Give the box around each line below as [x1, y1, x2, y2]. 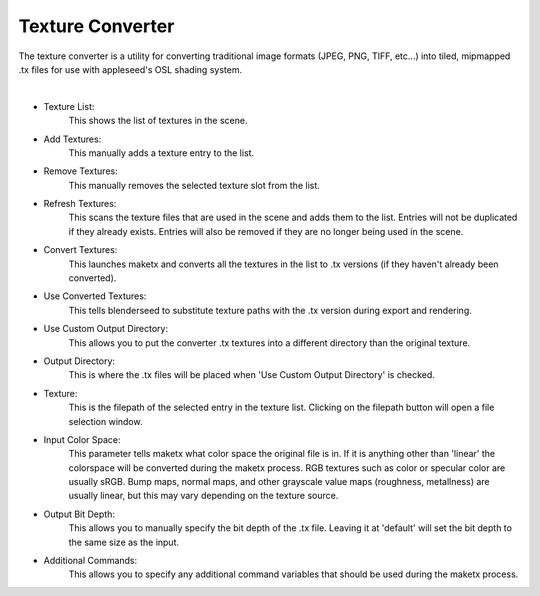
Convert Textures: [43, 244, 118, 256]
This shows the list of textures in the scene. [68, 115, 248, 127]
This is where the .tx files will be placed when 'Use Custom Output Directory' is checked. [68, 369, 435, 381]
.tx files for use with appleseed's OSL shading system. [18, 63, 243, 75]
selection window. [68, 415, 143, 427]
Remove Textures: [43, 165, 119, 177]
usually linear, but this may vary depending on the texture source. [68, 490, 339, 502]
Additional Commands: [43, 555, 138, 567]
